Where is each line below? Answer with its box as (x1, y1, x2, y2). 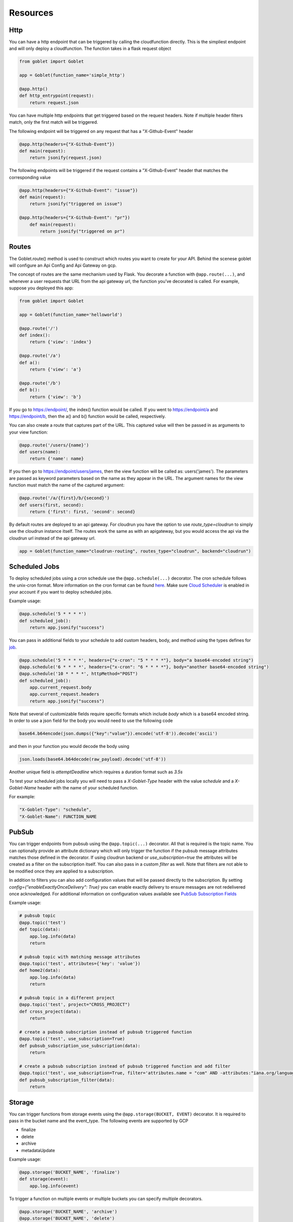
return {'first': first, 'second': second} (29, 509, 135, 514)
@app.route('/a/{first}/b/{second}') (19, 495, 110, 501)
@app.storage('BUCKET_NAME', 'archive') (19, 1209, 117, 1214)
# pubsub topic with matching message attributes (19, 954, 141, 960)
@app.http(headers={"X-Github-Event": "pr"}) (19, 215, 130, 220)
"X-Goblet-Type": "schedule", (19, 807, 92, 812)
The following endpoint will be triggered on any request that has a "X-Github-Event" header (9, 128, 193, 134)
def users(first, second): (19, 502, 84, 508)
